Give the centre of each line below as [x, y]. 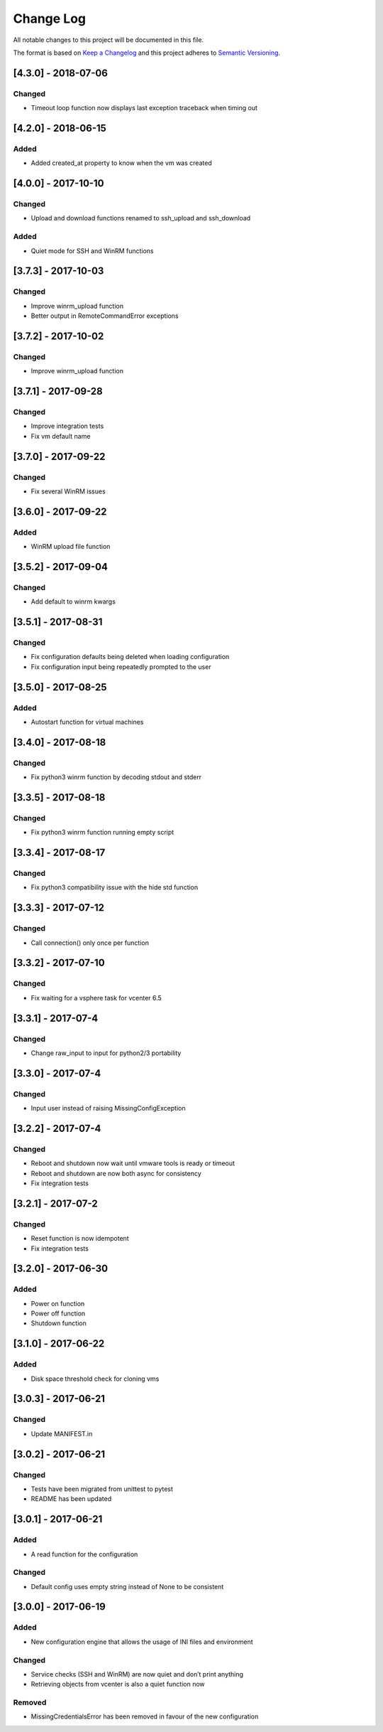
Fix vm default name [61, 436]
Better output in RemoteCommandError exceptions [105, 316]
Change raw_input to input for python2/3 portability [106, 1053]
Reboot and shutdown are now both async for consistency [116, 1173]
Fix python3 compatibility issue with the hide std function [115, 887]
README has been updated [71, 1499]
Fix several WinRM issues [68, 491]
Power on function [58, 1303]
